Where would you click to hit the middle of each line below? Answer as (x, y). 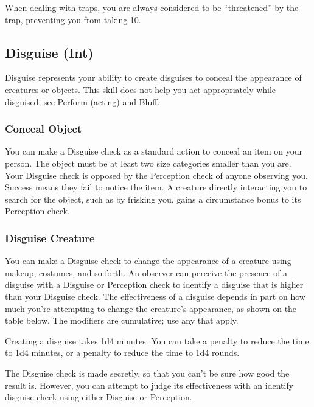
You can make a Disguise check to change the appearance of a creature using (148, 261)
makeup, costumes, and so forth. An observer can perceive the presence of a (146, 272)
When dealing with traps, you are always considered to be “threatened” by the (152, 7)
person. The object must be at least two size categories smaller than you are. (148, 163)
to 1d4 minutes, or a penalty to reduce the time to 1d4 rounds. (122, 353)
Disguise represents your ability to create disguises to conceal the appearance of (153, 78)
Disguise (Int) (49, 52)
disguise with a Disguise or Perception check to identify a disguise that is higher (154, 284)
